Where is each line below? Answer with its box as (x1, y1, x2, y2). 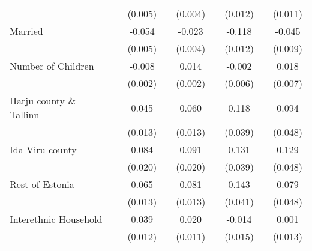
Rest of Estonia (10, 177, 74, 191)
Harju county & (10, 94, 76, 107)
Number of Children (10, 59, 94, 73)
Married (10, 24, 43, 38)
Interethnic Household (10, 212, 103, 226)
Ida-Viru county (10, 142, 77, 156)
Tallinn (10, 107, 40, 121)
